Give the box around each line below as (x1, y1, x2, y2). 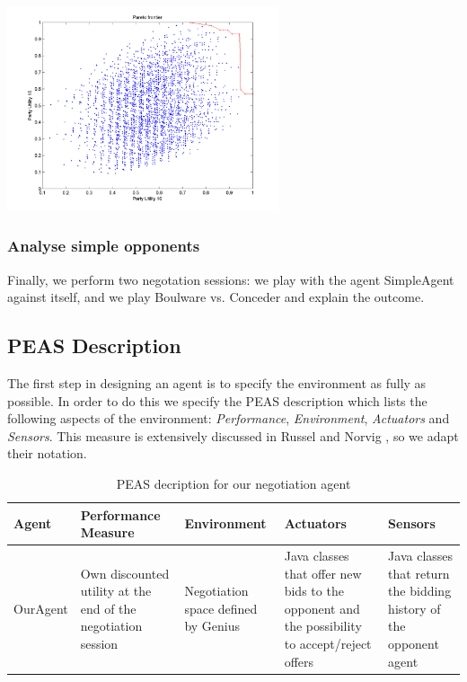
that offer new (284, 563, 362, 582)
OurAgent (13, 598, 68, 617)
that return (388, 563, 450, 582)
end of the (80, 598, 137, 617)
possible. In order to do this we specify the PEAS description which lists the (7, 391, 427, 410)
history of (388, 598, 441, 617)
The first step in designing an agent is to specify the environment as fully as (7, 373, 427, 392)
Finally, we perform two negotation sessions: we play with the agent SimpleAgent (7, 270, 454, 288)
